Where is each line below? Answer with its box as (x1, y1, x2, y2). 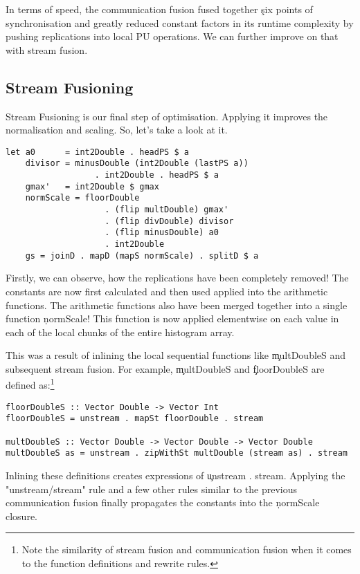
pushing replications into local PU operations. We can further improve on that (6, 29, 339, 44)
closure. (6, 508, 38, 523)
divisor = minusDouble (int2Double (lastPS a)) (25, 158, 249, 169)
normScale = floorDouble (25, 193, 140, 203)
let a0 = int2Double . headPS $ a (6, 147, 189, 157)
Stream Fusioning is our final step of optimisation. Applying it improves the (6, 109, 328, 123)
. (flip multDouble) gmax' (105, 205, 229, 215)
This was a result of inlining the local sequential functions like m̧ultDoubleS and (6, 348, 346, 362)
